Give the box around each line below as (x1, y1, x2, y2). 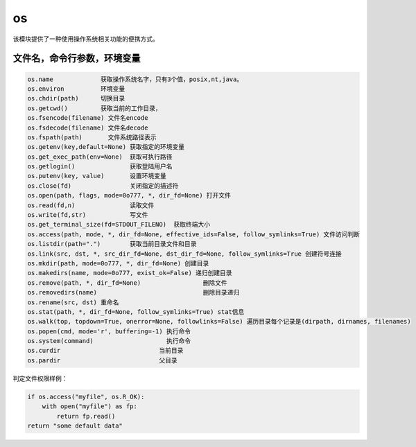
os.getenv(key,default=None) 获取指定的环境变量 (27, 143, 185, 151)
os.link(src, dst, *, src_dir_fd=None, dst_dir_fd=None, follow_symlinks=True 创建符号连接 (27, 249, 343, 258)
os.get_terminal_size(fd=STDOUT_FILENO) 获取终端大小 (27, 220, 211, 229)
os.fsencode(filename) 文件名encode (27, 114, 148, 122)
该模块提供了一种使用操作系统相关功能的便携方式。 (12, 35, 159, 43)
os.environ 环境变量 (27, 85, 125, 93)
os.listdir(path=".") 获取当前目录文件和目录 (27, 240, 197, 248)
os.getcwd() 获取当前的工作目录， (27, 104, 162, 112)
